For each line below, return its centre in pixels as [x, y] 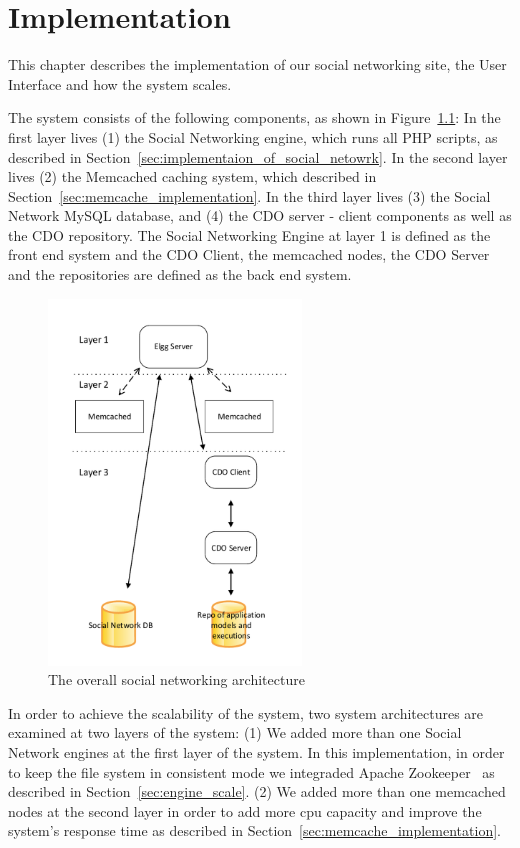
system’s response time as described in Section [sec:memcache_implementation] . [254, 830]
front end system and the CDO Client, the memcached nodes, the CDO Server [249, 254]
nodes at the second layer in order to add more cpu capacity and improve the [245, 810]
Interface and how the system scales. [120, 83]
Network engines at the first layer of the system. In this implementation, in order [256, 751]
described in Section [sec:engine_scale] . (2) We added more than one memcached [257, 791]
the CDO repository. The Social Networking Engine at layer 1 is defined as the [249, 234]
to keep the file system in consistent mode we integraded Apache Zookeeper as [251, 771]
